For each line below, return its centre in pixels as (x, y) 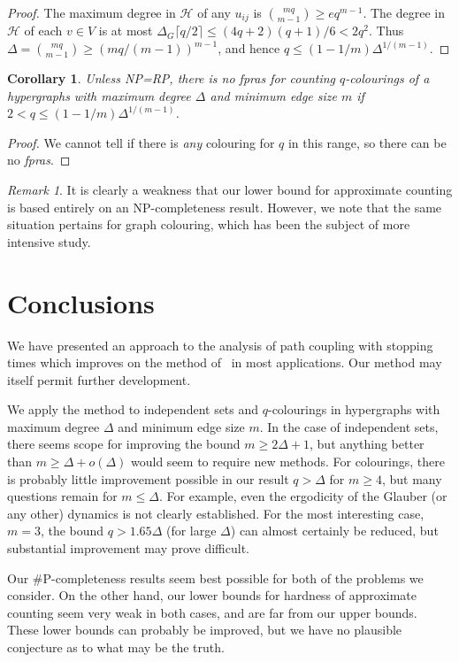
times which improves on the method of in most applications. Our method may (225, 362)
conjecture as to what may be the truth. (116, 647)
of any (214, 12)
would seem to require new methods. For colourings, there (288, 462)
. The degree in (404, 12)
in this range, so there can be (367, 142)
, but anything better (367, 444)
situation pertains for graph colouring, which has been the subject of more (209, 224)
